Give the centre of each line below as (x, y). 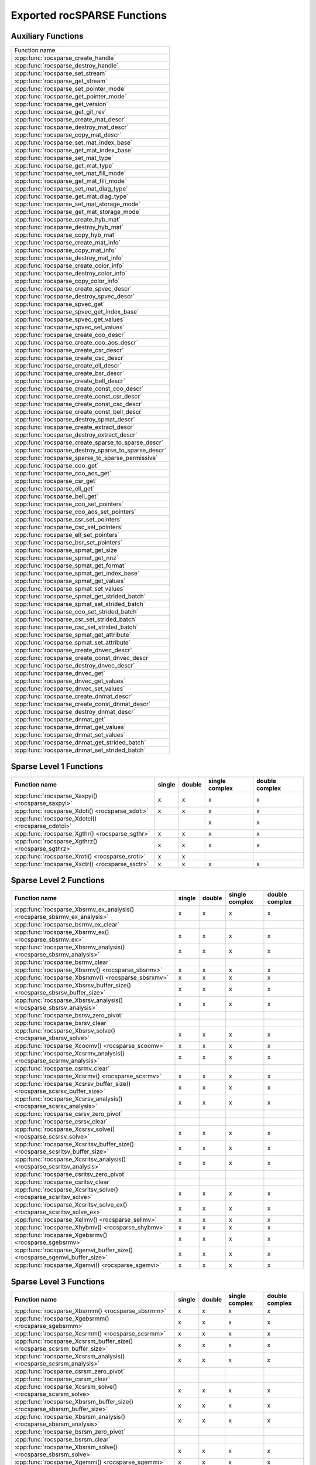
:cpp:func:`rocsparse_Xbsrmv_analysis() (70, 948)
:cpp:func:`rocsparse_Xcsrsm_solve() (66, 1386)
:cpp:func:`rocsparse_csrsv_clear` (61, 1122)
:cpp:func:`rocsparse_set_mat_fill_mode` (70, 173)
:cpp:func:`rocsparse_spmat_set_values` (70, 589)
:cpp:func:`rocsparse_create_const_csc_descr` (79, 404)
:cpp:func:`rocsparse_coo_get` (56, 466)
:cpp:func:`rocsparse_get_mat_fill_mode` (71, 181)
